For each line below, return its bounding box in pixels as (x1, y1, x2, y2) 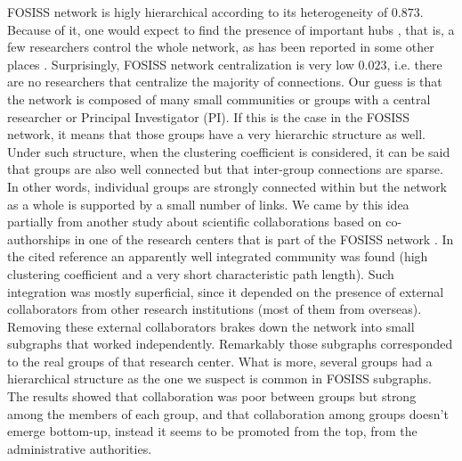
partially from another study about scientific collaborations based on (7, 212, 382, 231)
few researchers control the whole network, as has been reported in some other (7, 37, 434, 56)
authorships (7, 229, 70, 248)
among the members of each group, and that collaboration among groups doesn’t (7, 404, 449, 423)
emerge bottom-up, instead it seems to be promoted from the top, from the (7, 422, 417, 440)
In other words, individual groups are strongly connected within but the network (7, 177, 448, 195)
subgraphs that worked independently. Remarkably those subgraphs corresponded (7, 334, 453, 353)
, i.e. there (386, 54, 442, 73)
